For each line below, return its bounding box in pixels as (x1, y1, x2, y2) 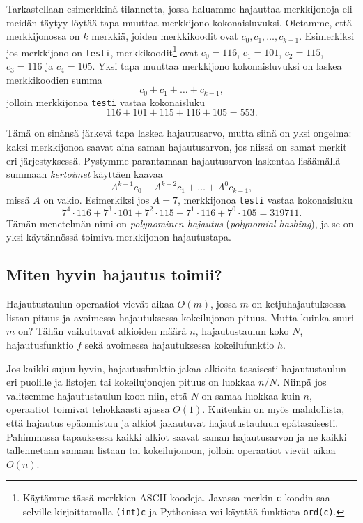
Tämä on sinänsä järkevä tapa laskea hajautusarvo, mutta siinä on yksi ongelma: (6, 126, 352, 140)
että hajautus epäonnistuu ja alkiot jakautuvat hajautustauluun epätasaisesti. (6, 416, 339, 430)
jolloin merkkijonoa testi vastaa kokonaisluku (6, 94, 205, 109)
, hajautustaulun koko (195, 324, 289, 338)
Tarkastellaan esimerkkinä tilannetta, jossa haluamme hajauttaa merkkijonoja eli (6, 1, 353, 15)
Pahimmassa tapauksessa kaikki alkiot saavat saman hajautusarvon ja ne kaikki (6, 429, 347, 444)
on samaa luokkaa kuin (201, 388, 300, 402)
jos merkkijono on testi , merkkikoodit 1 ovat (6, 43, 199, 59)
